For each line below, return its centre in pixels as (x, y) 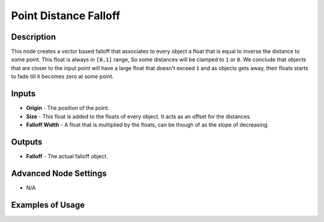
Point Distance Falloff (66, 16)
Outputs (27, 142)
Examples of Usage (48, 205)
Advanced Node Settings (59, 173)
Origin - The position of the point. (68, 108)
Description (34, 37)
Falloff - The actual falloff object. (67, 156)
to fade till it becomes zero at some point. (62, 76)
